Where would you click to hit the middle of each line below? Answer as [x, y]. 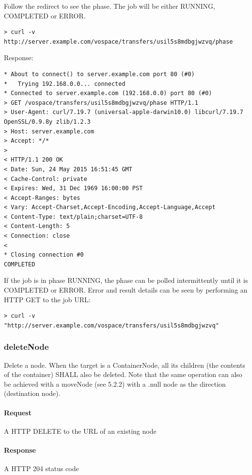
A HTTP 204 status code [41, 468]
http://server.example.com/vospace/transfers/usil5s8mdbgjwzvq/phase [118, 41]
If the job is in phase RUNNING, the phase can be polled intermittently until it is [126, 280]
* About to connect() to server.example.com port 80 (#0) [99, 74]
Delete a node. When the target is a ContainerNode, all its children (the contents [125, 365]
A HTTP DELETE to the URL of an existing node [80, 431]
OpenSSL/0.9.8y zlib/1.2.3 [47, 122]
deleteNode [26, 347]
